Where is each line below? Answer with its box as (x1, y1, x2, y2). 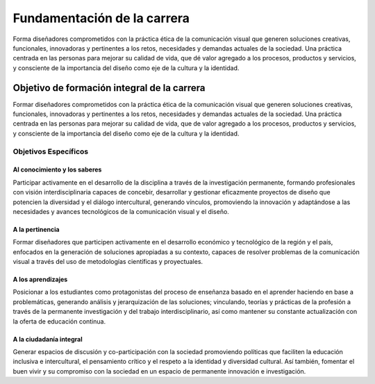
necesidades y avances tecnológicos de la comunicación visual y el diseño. (12, 207, 229, 215)
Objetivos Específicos (12, 147, 89, 156)
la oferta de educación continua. (12, 317, 106, 326)
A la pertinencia (12, 225, 60, 233)
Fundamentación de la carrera (12, 10, 190, 26)
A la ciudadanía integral (12, 335, 83, 343)
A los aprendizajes (12, 275, 68, 284)
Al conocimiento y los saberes (12, 165, 102, 174)
